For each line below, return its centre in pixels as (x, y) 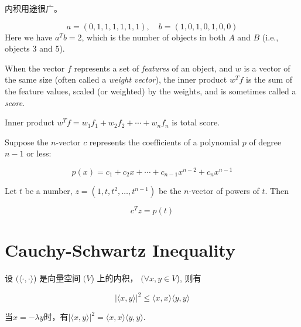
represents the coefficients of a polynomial (165, 142)
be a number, (49, 191)
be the (170, 191)
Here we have (29, 37)
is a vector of (267, 68)
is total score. (196, 122)
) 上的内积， (114, 278)
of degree (265, 142)
